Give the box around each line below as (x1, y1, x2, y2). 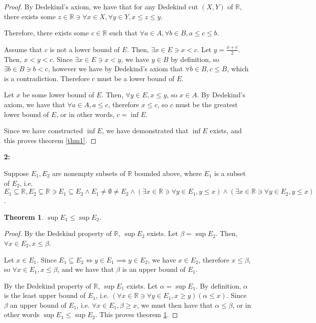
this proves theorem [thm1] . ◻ (4, 135, 97, 145)
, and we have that (57, 264, 114, 274)
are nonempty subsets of (52, 168, 126, 178)
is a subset (214, 168, 246, 178)
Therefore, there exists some (4, 28, 89, 38)
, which (227, 63, 249, 74)
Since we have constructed (4, 125, 83, 136)
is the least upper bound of (4, 290, 86, 300)
